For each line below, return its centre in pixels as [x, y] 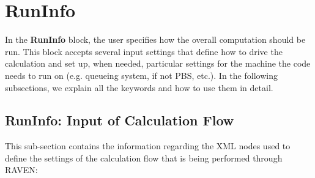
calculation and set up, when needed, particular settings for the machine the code [158, 63]
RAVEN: [21, 170]
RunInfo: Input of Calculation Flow [120, 120]
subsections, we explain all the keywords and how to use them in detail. [139, 87]
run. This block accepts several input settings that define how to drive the [144, 51]
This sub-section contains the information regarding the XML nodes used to [148, 146]
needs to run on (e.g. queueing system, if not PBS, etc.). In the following [141, 75]
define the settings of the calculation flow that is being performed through [144, 158]
